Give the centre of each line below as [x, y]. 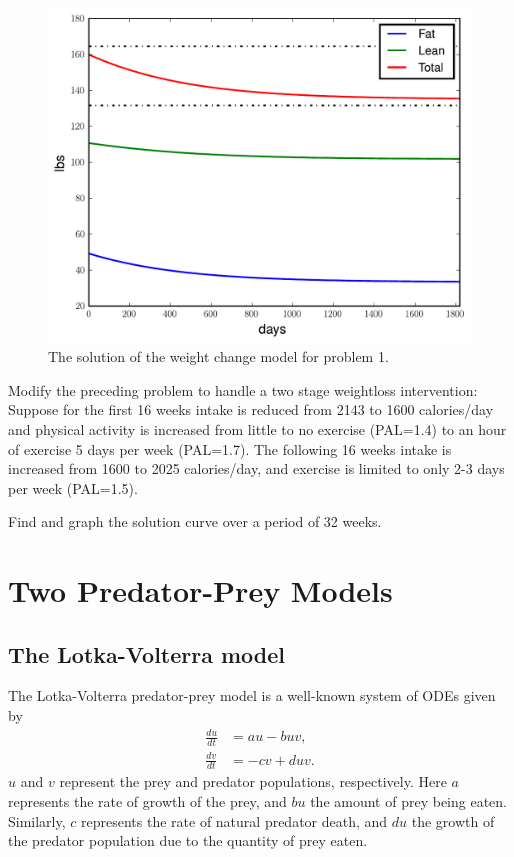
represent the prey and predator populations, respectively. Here [253, 781]
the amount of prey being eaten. [408, 801]
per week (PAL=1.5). [73, 487]
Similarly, [37, 820]
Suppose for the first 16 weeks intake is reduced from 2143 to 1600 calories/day [251, 409]
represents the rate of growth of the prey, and [147, 801]
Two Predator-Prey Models [200, 590]
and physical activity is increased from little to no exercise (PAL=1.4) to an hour [257, 428]
